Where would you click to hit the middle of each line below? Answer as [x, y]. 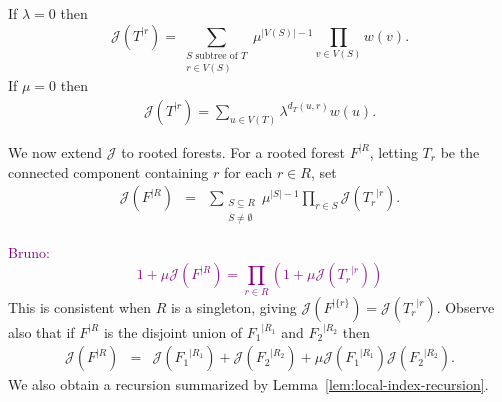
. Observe [465, 306]
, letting [393, 151]
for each [248, 171]
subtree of [216, 56]
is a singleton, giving [233, 306]
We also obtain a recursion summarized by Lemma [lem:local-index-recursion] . [248, 384]
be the [460, 151]
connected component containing [108, 171]
